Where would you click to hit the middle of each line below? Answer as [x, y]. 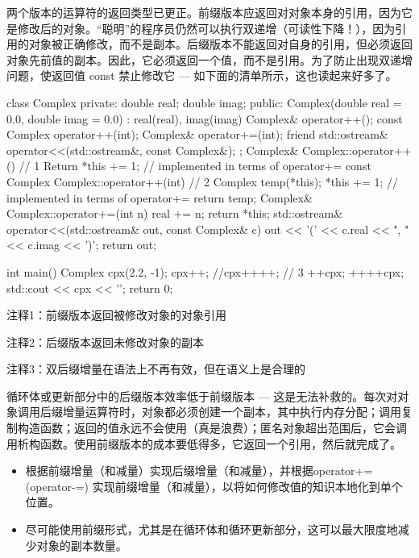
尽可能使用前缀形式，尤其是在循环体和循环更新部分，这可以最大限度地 [212, 529]
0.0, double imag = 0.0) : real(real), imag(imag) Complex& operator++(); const [205, 118]
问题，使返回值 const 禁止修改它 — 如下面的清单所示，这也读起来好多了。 [202, 75]
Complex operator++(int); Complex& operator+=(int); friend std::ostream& [197, 134]
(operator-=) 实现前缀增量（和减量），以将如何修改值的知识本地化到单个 [214, 486]
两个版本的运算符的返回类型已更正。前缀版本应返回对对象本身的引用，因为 [204, 12]
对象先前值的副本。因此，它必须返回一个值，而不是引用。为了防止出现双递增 [209, 59]
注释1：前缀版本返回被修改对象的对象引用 [116, 315]
